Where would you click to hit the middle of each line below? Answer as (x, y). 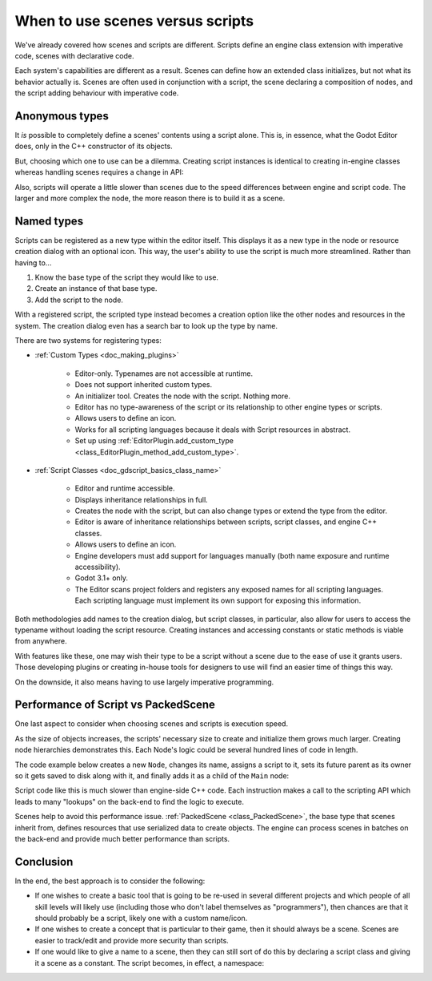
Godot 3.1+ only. (101, 578)
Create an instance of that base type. (96, 289)
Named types (49, 221)
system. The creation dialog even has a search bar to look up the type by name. (146, 325)
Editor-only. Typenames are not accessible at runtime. (164, 373)
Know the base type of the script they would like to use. (127, 277)
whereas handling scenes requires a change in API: (99, 172)
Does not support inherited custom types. (143, 385)
